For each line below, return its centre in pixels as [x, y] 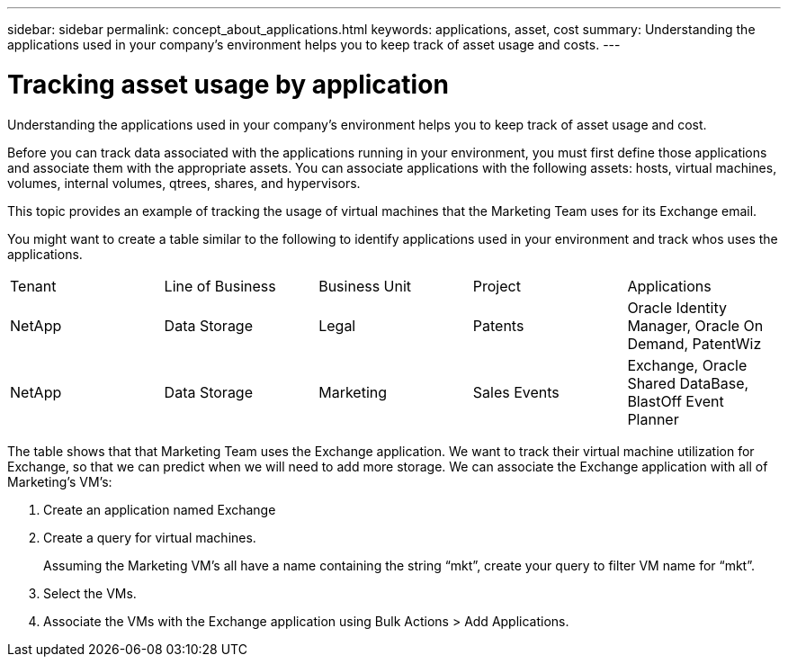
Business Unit [365, 286]
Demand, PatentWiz [694, 343]
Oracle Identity [677, 307]
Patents [498, 325]
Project [497, 286]
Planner [653, 419]
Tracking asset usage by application [228, 84]
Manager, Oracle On [695, 325]
